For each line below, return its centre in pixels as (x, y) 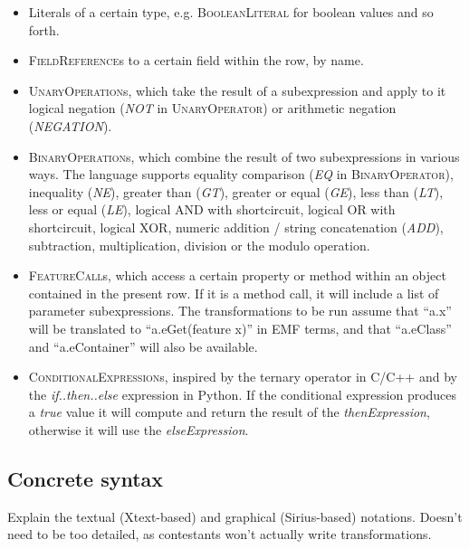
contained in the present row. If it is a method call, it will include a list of (234, 293)
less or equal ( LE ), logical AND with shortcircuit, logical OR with (212, 209)
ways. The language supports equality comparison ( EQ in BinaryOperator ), (241, 174)
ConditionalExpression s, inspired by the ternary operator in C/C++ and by (243, 377)
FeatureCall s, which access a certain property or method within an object (237, 275)
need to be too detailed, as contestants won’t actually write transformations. (220, 534)
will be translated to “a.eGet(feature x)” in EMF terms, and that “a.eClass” (240, 328)
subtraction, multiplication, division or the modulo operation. (199, 245)
